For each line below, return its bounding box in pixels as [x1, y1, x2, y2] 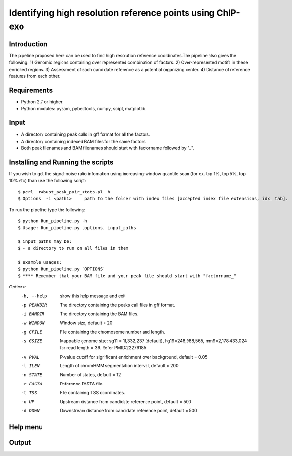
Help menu [9, 423, 43, 431]
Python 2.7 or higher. [21, 98, 63, 105]
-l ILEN [21, 363, 40, 368]
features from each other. [9, 73, 61, 79]
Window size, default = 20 [60, 320, 113, 326]
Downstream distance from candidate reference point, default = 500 [60, 408, 197, 413]
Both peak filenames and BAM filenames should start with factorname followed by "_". [21, 145, 195, 151]
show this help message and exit [60, 293, 125, 299]
